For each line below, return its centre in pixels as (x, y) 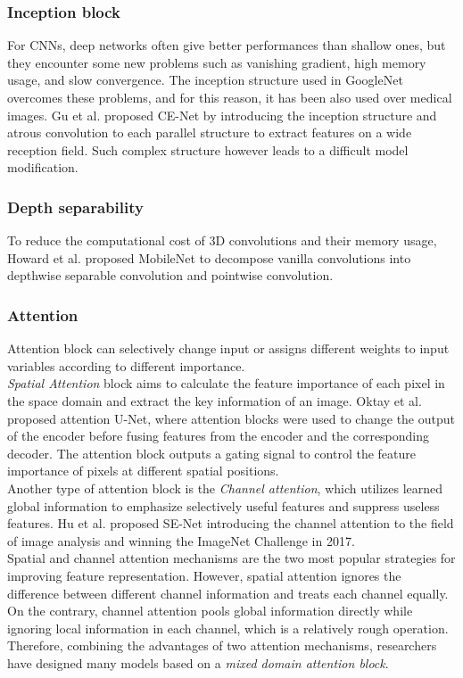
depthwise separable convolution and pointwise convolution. (170, 275)
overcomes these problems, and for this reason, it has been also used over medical (230, 97)
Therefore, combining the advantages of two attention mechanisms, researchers (222, 645)
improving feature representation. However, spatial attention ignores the (204, 575)
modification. (43, 167)
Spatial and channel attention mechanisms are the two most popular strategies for (231, 558)
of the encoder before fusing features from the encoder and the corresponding (219, 436)
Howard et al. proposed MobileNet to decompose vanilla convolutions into (209, 257)
